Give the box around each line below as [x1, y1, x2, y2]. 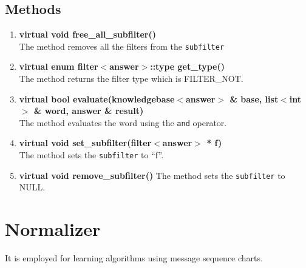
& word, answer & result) [33, 104, 144, 117]
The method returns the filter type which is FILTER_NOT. [19, 72, 243, 85]
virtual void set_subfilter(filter [19, 136, 152, 149]
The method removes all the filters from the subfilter [19, 39, 225, 52]
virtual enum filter [19, 60, 98, 73]
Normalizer [5, 216, 101, 241]
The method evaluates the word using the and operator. [19, 116, 227, 129]
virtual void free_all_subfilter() [19, 28, 156, 41]
